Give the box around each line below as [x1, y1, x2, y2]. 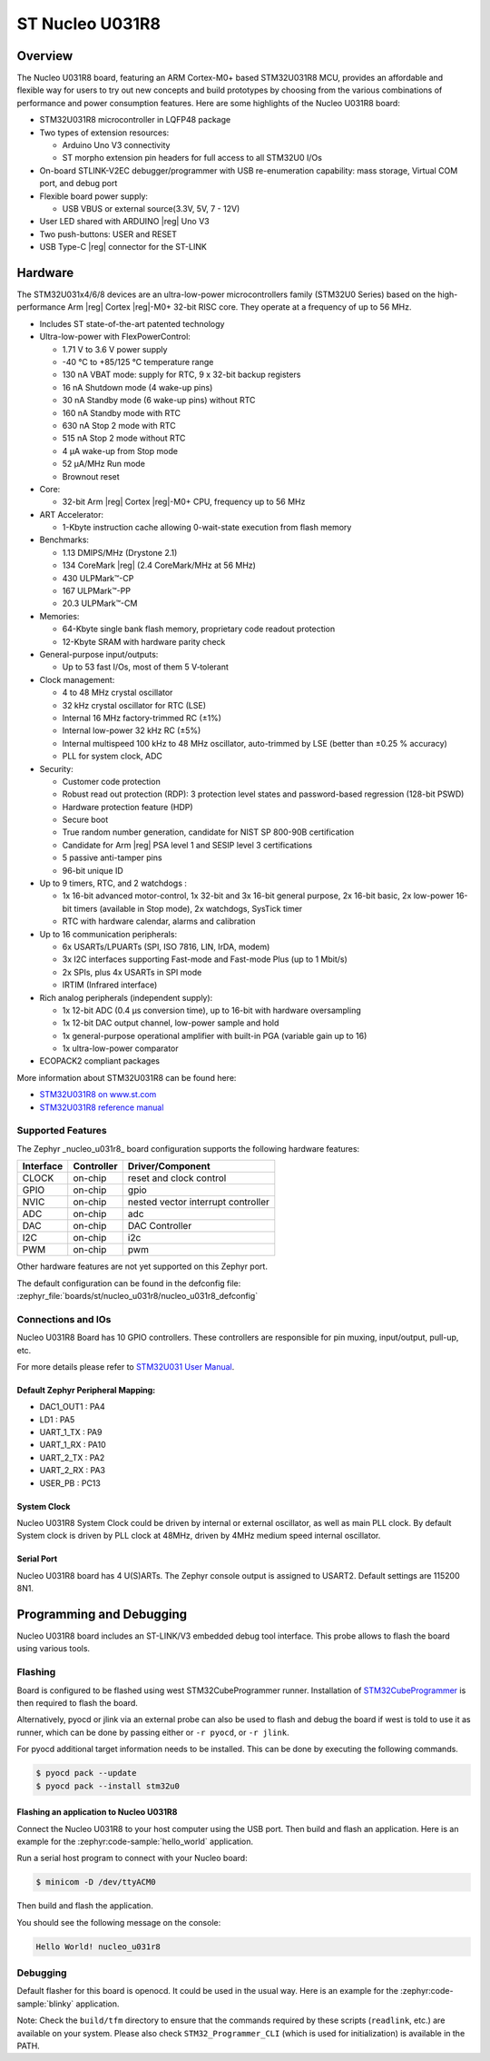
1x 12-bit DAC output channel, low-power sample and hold [62, 1017, 279, 1028]
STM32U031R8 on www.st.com [39, 1089, 157, 1100]
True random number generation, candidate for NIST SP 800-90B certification [62, 827, 354, 837]
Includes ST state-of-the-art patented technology [39, 318, 225, 329]
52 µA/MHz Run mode [62, 459, 145, 470]
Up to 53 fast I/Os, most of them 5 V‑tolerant [62, 661, 229, 672]
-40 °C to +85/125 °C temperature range [62, 357, 214, 367]
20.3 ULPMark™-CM [62, 598, 138, 609]
